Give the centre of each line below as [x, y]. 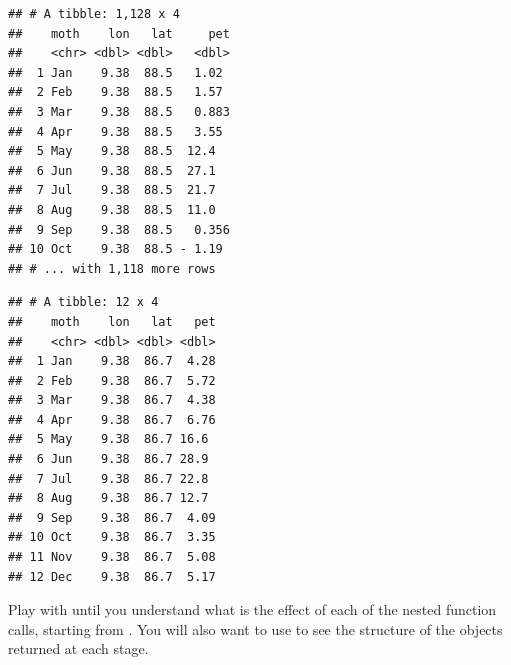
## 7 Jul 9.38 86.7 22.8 [108, 478]
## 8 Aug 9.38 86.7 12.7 [108, 498]
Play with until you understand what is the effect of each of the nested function [252, 609]
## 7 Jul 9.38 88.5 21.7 [112, 190]
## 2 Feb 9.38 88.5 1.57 [115, 92]
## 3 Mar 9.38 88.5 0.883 [119, 111]
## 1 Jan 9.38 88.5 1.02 [115, 72]
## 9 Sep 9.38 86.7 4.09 [112, 517]
